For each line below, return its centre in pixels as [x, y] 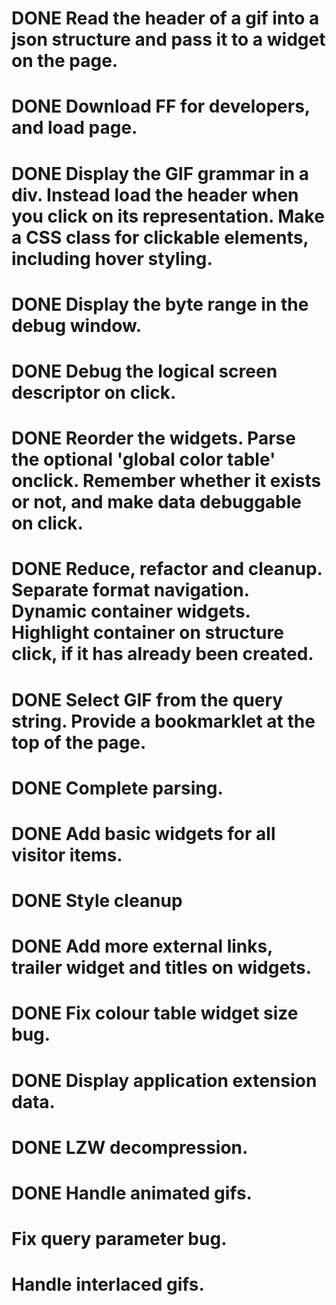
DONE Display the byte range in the [160, 304]
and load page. [74, 128]
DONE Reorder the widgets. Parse [153, 438]
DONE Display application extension [164, 1080]
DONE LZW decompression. [130, 1147]
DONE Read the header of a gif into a [165, 18]
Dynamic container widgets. [131, 611]
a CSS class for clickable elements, [160, 237]
